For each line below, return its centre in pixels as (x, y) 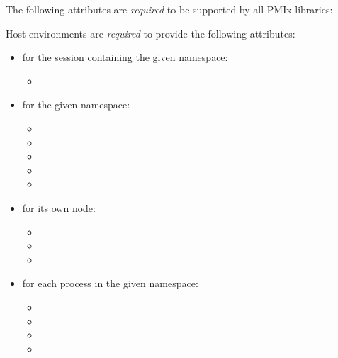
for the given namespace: (76, 105)
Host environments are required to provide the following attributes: (151, 33)
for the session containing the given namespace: (125, 57)
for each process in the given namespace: (110, 283)
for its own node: (59, 207)
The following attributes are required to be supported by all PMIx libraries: (169, 9)
